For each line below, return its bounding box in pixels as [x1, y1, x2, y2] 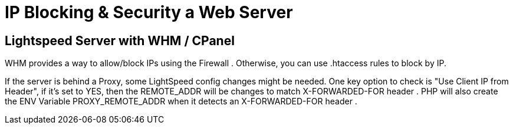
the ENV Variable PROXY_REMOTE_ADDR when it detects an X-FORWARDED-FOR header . [5, 96, 357, 107]
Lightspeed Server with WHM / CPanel [5, 33, 235, 48]
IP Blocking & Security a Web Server [5, 2, 293, 22]
